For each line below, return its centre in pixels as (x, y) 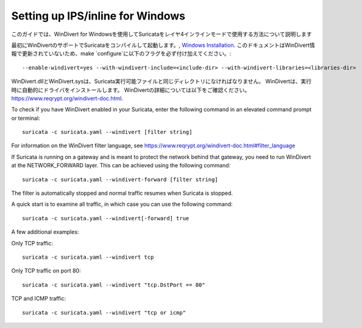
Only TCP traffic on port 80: (46, 271)
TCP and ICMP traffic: (39, 299)
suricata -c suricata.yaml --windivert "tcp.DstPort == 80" (114, 285)
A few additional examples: (45, 232)
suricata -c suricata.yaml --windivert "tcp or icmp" (104, 312)
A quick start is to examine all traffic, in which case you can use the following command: (122, 204)
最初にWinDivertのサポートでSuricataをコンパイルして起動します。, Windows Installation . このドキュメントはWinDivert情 (163, 45)
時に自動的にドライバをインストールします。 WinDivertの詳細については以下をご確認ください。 (131, 90)
